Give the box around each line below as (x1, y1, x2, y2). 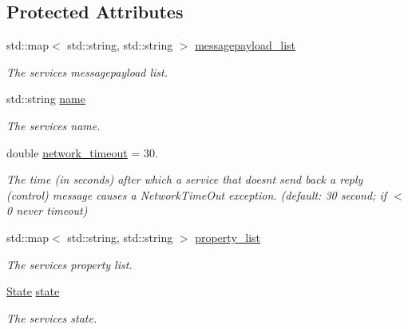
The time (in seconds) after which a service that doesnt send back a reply (6, 171, 363, 188)
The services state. (6, 309, 97, 326)
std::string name (6, 90, 85, 107)
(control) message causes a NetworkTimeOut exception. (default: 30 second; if (6, 186, 387, 203)
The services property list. (6, 256, 133, 272)
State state (6, 283, 60, 299)
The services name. (6, 117, 101, 133)
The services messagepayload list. (6, 63, 168, 80)
